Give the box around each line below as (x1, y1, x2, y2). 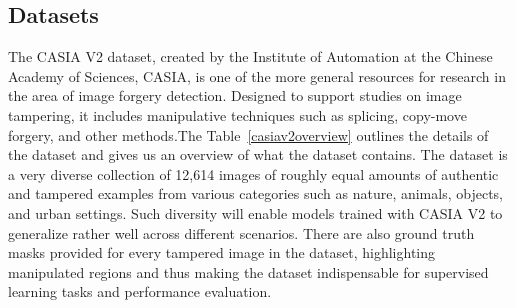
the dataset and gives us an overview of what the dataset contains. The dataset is (8, 144, 508, 165)
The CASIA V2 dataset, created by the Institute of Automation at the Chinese (8, 46, 493, 67)
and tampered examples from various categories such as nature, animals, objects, (8, 183, 503, 204)
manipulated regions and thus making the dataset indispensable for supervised (8, 261, 489, 282)
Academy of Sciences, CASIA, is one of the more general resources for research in (8, 65, 506, 86)
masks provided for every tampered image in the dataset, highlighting (8, 242, 436, 263)
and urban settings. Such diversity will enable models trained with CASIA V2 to (8, 202, 503, 223)
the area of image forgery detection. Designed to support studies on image (8, 85, 462, 106)
